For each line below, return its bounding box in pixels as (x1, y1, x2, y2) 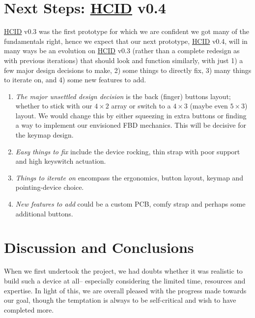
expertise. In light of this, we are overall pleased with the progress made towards (4, 285, 247, 295)
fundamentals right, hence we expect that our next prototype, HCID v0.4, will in (4, 35, 248, 46)
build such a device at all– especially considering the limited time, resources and (4, 275, 246, 285)
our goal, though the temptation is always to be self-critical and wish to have (4, 295, 236, 305)
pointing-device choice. (15, 182, 84, 192)
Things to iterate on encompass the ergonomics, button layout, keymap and (15, 172, 243, 182)
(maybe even (190, 101, 228, 111)
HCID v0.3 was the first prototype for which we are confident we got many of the (4, 26, 250, 36)
